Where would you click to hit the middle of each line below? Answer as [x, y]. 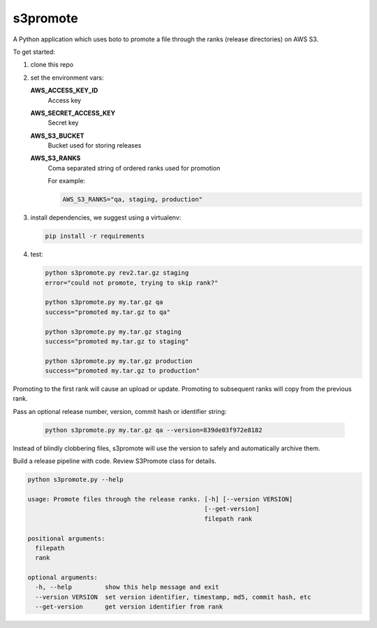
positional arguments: [66, 538]
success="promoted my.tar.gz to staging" [117, 341]
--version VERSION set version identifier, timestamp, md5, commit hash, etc [173, 597]
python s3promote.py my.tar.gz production [119, 361]
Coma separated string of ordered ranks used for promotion [134, 168]
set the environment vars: [67, 78]
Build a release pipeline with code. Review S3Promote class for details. [114, 461]
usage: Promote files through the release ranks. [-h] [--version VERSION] [160, 499]
